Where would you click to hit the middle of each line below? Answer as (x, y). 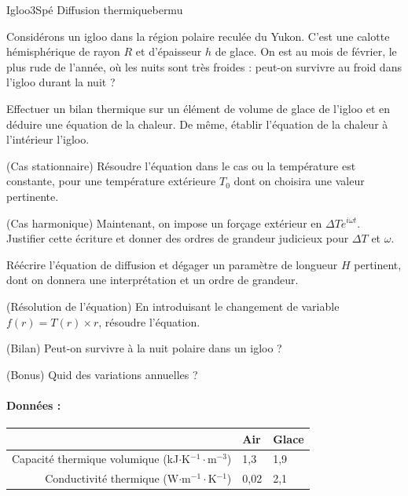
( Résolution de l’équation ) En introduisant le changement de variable (173, 306)
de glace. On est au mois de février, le (306, 51)
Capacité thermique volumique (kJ (96, 459)
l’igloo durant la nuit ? (61, 82)
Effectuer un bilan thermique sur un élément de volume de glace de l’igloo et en (198, 108)
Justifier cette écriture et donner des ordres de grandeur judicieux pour (178, 238)
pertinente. (33, 196)
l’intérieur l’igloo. (48, 139)
